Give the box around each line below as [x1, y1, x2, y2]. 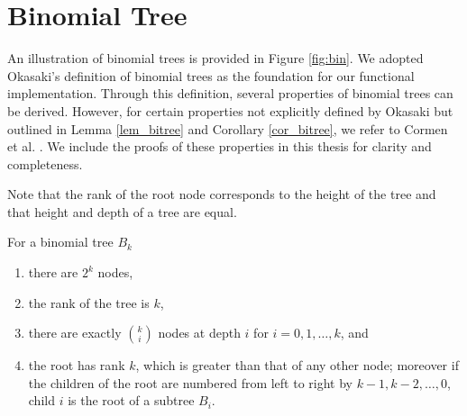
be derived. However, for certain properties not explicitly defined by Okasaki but [7, 101, 453, 120]
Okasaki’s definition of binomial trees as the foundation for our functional [7, 66, 415, 85]
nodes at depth [158, 323, 241, 342]
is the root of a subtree [68, 391, 195, 410]
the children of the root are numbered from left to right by [28, 373, 353, 392]
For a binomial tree [7, 232, 114, 251]
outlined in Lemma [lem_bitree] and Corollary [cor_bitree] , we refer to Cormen [7, 119, 448, 138]
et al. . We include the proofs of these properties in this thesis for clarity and [7, 137, 432, 156]
